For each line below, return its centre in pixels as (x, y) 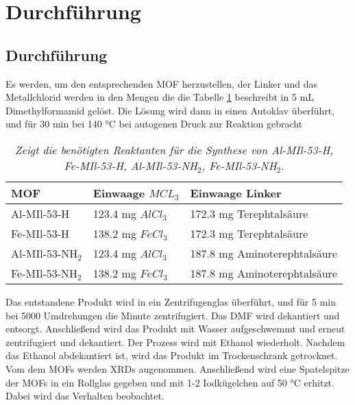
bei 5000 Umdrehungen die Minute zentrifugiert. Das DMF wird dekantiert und (173, 315)
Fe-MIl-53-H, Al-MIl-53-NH (131, 165)
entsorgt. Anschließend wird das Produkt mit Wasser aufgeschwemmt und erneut (175, 329)
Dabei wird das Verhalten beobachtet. (85, 396)
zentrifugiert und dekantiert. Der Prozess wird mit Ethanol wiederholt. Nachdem (175, 342)
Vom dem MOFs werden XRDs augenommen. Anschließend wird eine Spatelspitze (177, 368)
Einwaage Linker (236, 193)
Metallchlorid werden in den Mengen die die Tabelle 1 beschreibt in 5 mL (160, 97)
